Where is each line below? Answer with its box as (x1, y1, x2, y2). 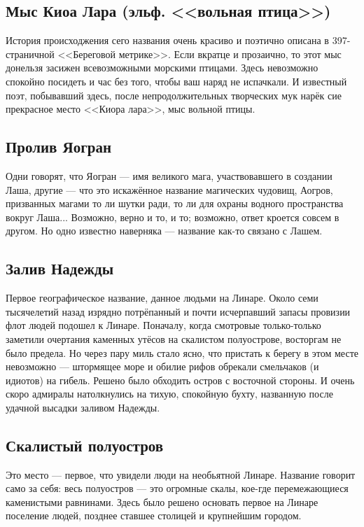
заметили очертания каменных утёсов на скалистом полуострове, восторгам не (6, 331, 342, 346)
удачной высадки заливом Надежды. (6, 400, 160, 414)
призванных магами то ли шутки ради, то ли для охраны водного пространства (6, 196, 344, 211)
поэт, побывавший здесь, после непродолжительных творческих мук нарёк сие (6, 87, 342, 102)
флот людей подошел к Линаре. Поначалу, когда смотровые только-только (6, 318, 321, 332)
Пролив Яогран (6, 136, 111, 157)
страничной (6, 46, 55, 61)
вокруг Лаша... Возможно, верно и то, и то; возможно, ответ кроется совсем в (6, 209, 339, 224)
